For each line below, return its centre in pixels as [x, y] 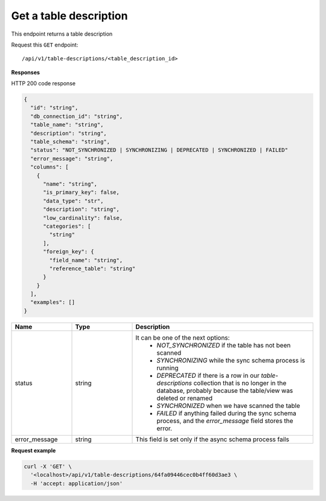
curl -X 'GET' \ [48, 466]
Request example [34, 450]
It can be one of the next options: [183, 337]
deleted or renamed [185, 398]
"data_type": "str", [73, 201]
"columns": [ [50, 167]
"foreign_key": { [69, 252]
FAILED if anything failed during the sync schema [226, 413]
